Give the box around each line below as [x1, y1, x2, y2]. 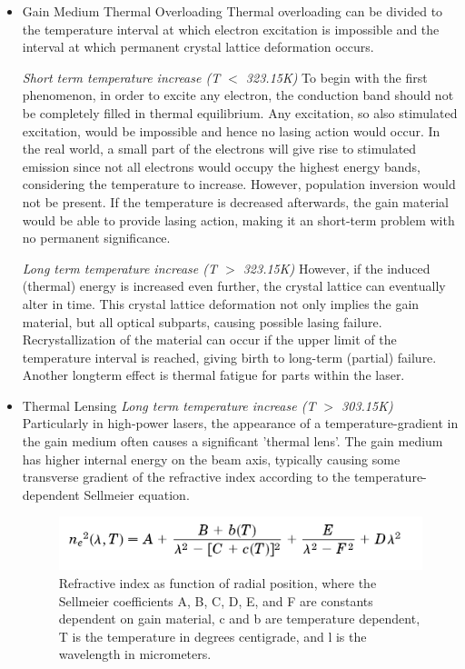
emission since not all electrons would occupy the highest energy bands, [22, 156, 420, 175]
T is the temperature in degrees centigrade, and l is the [58, 626, 367, 645]
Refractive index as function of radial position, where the [58, 574, 377, 593]
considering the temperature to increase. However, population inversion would [22, 175, 456, 194]
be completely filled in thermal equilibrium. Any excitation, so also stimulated [22, 103, 458, 122]
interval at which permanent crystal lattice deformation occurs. [22, 37, 374, 56]
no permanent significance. [22, 228, 171, 247]
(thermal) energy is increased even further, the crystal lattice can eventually [22, 276, 446, 295]
